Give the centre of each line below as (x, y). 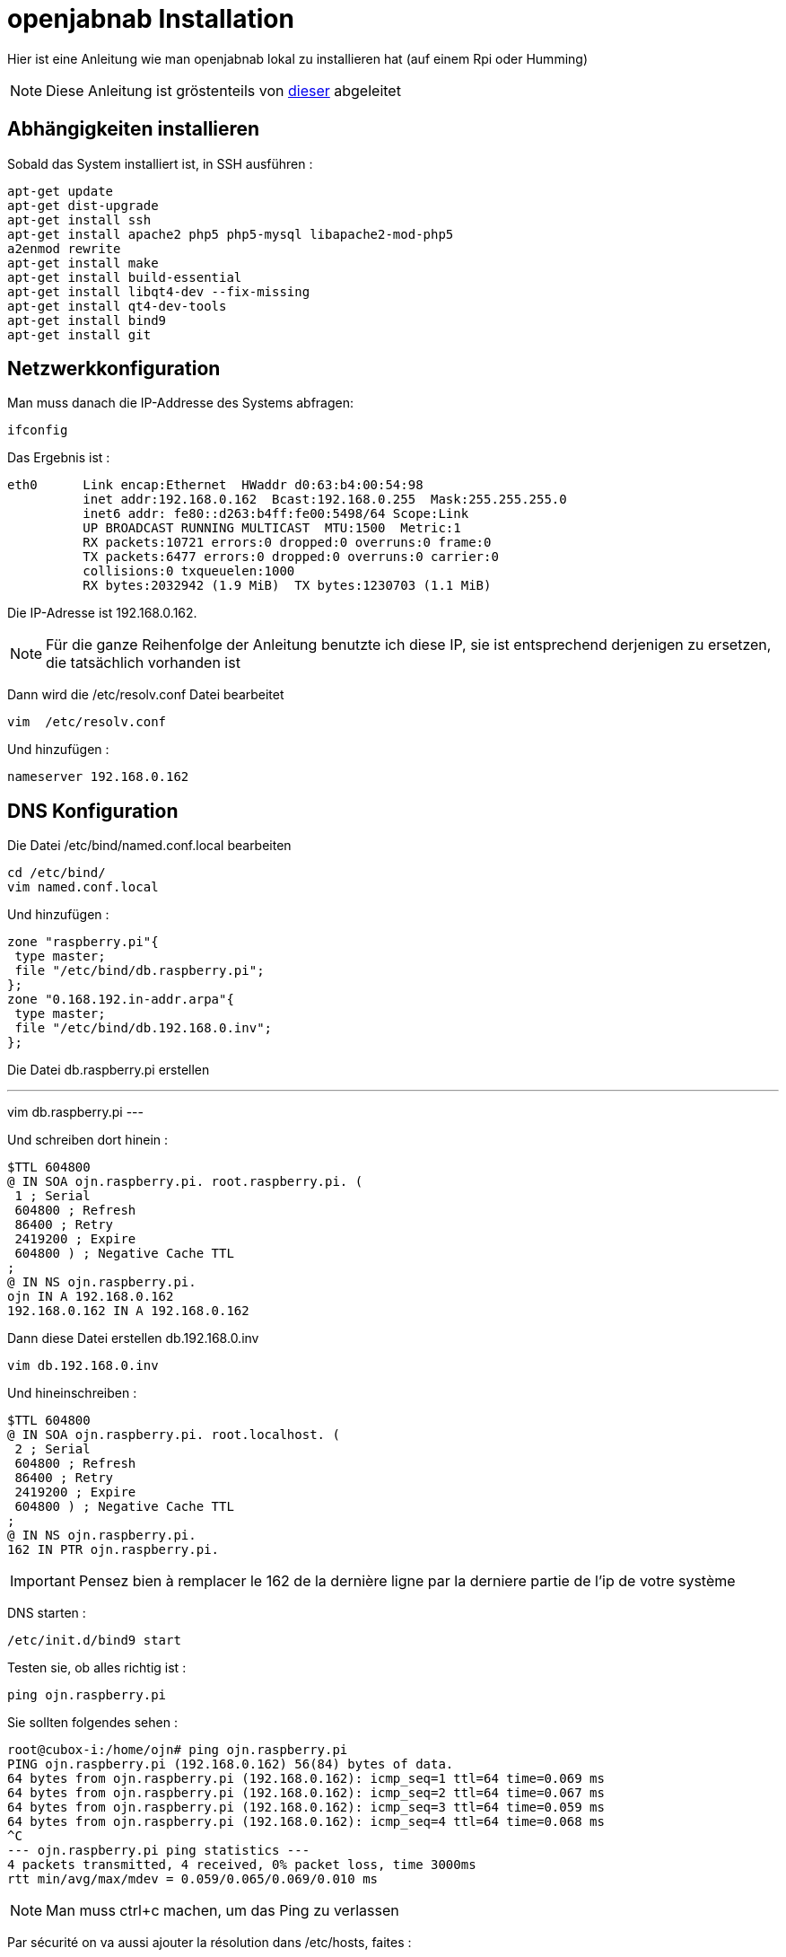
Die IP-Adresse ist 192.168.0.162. (102, 613)
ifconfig (38, 430)
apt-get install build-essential (125, 277)
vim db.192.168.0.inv (83, 1366)
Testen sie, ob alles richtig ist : (97, 1668)
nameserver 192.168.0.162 (98, 777)
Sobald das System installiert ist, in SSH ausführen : (160, 163)
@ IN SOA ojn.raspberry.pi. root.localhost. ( (174, 1435)
